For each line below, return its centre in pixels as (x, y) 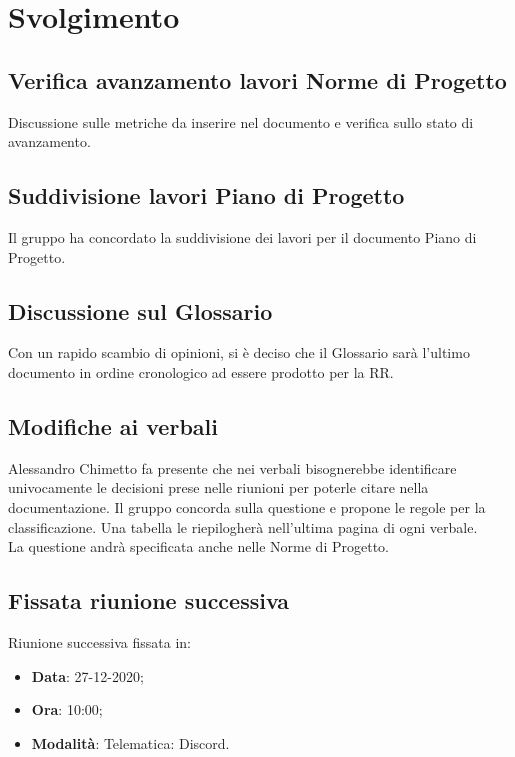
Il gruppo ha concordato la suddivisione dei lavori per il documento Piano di (242, 236)
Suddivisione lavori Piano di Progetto (206, 195)
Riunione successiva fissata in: (99, 641)
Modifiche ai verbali (113, 425)
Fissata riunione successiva (149, 600)
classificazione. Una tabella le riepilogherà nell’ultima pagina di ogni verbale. (243, 526)
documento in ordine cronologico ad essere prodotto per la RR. (201, 371)
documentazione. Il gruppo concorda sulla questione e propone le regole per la (247, 506)
